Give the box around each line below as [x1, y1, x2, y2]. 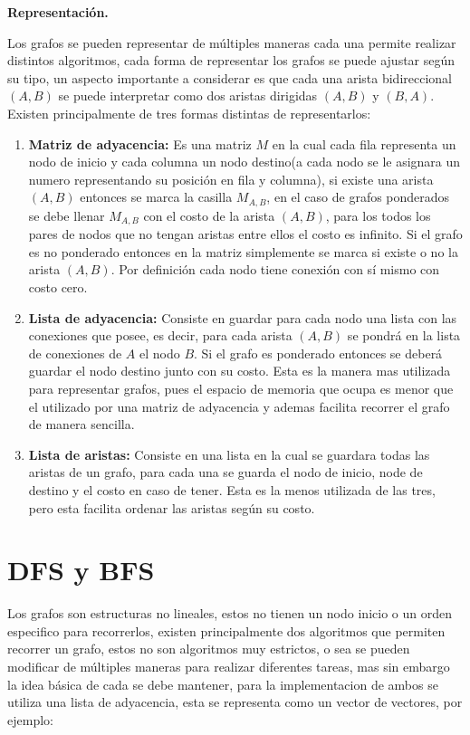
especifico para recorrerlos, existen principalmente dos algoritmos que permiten [7, 621, 446, 640]
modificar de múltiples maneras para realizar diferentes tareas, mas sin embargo [7, 657, 450, 676]
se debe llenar [28, 205, 105, 224]
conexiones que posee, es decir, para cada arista [28, 326, 293, 345]
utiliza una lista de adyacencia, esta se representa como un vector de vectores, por [7, 692, 463, 711]
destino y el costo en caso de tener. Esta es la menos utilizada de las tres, [28, 480, 436, 499]
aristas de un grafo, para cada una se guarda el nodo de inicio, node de [28, 463, 423, 482]
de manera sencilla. [28, 415, 135, 434]
